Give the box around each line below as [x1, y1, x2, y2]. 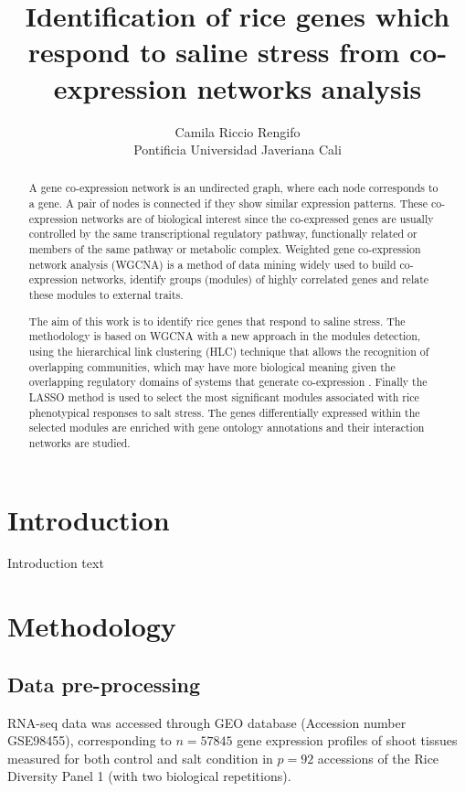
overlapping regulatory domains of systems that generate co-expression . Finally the [28, 374, 428, 390]
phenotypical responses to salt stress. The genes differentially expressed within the [28, 404, 420, 420]
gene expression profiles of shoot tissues [237, 731, 458, 750]
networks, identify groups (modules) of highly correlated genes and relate [81, 272, 429, 287]
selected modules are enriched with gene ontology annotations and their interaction [28, 420, 425, 435]
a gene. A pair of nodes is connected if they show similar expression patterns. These [28, 196, 428, 211]
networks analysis [196, 69, 422, 106]
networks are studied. [28, 434, 131, 450]
